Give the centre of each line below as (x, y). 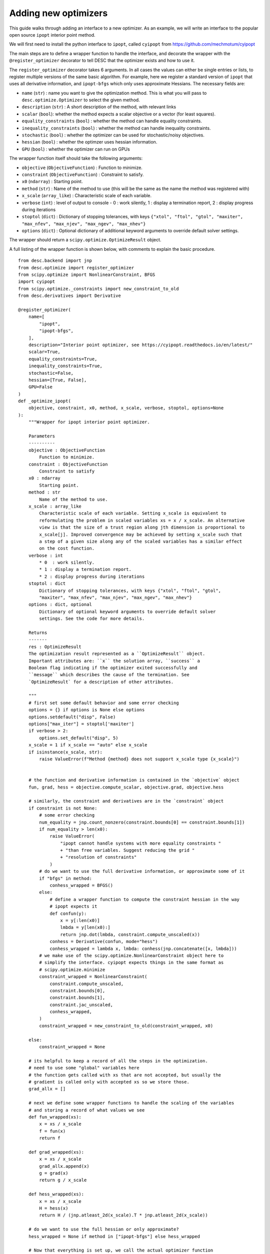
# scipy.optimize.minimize (72, 970)
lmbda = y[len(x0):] (85, 927)
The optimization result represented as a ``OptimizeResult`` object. (117, 654)
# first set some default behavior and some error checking (104, 703)
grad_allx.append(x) (64, 1166)
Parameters (42, 436)
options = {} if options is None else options (86, 710)
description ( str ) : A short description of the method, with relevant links (99, 107)
